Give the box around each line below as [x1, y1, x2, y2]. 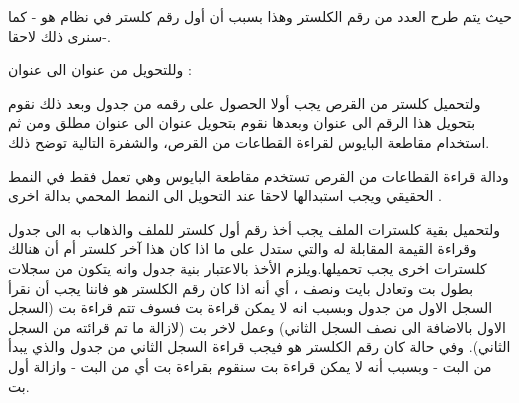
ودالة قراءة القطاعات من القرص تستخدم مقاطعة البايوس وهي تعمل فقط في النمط [8, 165, 509, 186]
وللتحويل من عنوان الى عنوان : [8, 59, 192, 80]
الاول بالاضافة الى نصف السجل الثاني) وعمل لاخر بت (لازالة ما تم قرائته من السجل [8, 316, 506, 337]
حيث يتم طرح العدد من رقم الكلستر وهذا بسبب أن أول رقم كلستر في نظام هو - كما [8, 6, 512, 26]
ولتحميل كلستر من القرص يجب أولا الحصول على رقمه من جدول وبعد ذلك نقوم [8, 92, 481, 113]
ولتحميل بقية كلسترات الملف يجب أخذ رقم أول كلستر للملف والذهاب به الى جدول [8, 218, 500, 239]
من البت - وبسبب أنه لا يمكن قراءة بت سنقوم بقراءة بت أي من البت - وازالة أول [8, 355, 492, 376]
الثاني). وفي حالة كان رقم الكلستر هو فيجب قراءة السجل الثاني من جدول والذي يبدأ [8, 336, 511, 357]
